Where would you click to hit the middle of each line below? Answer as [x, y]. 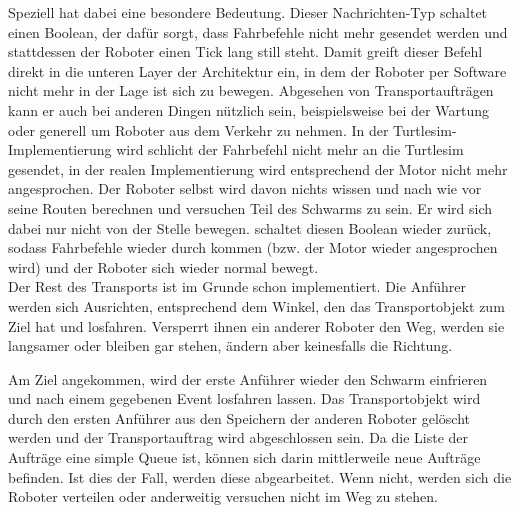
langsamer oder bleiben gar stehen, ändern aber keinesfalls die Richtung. [230, 345]
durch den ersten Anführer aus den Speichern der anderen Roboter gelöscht [239, 417]
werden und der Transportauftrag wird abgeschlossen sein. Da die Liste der [238, 437]
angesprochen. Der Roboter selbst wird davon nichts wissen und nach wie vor [245, 188]
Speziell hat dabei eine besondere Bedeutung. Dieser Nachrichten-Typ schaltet [248, 12]
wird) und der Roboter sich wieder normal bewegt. [163, 266]
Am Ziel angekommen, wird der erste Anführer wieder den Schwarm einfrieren [248, 378]
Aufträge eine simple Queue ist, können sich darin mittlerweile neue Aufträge [244, 457]
